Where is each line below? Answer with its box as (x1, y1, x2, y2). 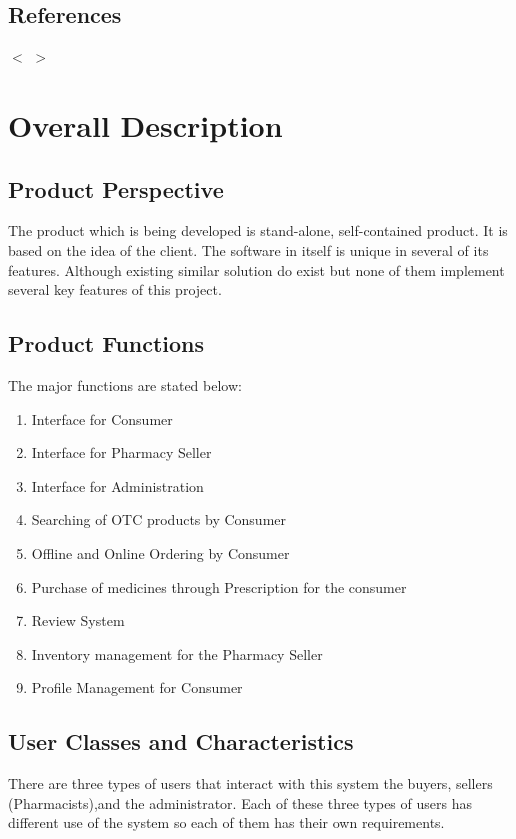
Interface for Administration (31, 475, 204, 496)
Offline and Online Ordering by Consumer (31, 542, 290, 563)
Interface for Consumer (31, 408, 173, 429)
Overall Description (8, 104, 283, 145)
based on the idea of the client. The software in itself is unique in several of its (8, 239, 489, 260)
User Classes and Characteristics (8, 726, 354, 757)
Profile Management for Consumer (31, 677, 243, 698)
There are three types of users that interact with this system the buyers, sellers (8, 773, 493, 794)
